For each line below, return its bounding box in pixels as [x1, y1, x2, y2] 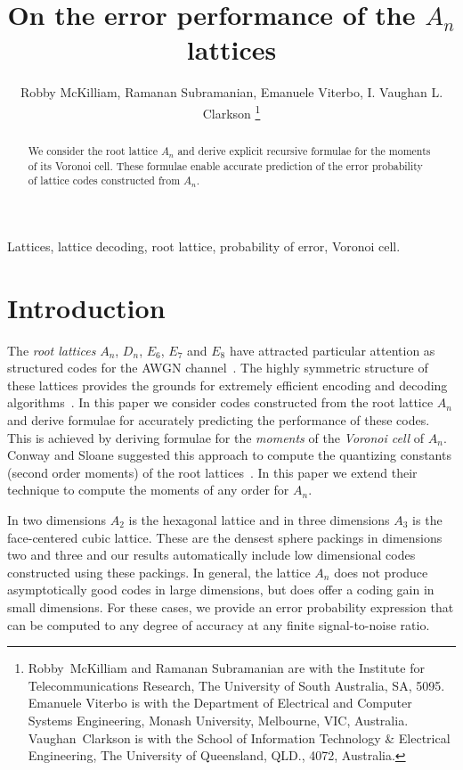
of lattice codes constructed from [28, 173, 181, 188]
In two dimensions [7, 510, 106, 528]
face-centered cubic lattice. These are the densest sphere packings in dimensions [7, 528, 443, 546]
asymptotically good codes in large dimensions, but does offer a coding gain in [7, 580, 435, 599]
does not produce [334, 562, 428, 581]
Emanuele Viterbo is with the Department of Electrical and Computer [28, 693, 412, 712]
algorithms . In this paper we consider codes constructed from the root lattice [7, 393, 434, 412]
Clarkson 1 [202, 101, 261, 122]
